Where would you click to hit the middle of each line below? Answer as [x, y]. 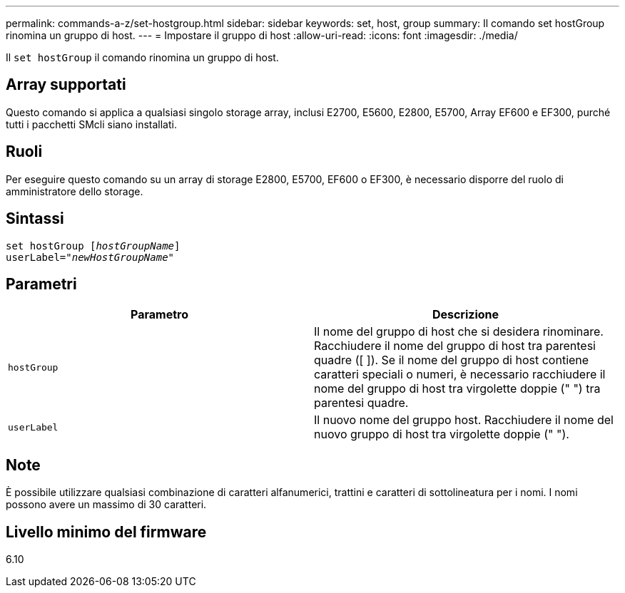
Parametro [159, 315]
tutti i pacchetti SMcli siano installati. [91, 124]
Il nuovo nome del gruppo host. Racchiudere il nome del [464, 420]
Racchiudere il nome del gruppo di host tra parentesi [455, 346]
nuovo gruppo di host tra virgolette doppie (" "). [442, 434]
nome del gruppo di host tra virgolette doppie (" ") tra [457, 389]
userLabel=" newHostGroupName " [90, 257]
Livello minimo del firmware [106, 532]
